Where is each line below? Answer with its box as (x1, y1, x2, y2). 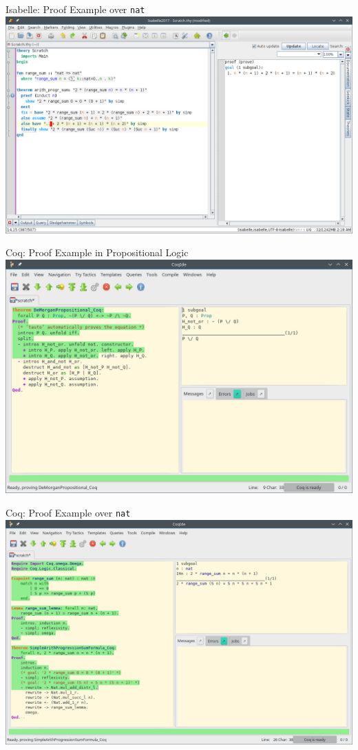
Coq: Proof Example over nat (6, 506, 131, 520)
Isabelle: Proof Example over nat (6, 2, 145, 16)
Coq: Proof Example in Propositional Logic (6, 245, 189, 260)
